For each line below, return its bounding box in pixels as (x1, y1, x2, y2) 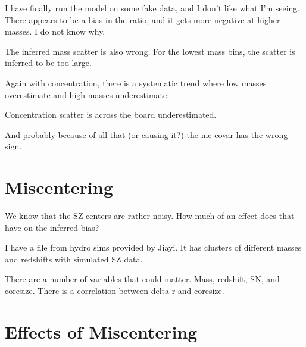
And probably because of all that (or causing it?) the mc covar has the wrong (5, 128, 288, 140)
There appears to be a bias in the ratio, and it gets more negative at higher (5, 13, 280, 26)
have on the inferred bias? (5, 221, 99, 233)
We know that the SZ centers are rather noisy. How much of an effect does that (5, 210, 295, 222)
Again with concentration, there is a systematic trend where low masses (5, 76, 267, 89)
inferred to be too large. (5, 57, 92, 69)
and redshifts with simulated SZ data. (5, 252, 143, 265)
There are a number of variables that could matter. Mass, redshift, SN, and (5, 273, 280, 285)
